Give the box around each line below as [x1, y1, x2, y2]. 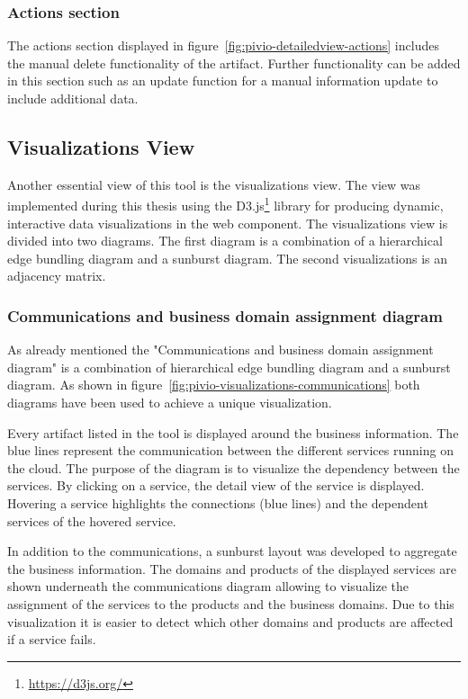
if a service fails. [7, 630, 96, 649]
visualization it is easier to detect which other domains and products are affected [7, 612, 454, 631]
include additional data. [7, 89, 139, 107]
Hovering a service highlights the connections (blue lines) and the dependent [7, 493, 428, 512]
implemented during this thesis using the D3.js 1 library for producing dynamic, [7, 193, 444, 215]
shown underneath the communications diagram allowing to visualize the [7, 577, 409, 596]
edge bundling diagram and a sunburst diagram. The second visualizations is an [7, 248, 448, 267]
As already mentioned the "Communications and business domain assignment [7, 340, 434, 359]
